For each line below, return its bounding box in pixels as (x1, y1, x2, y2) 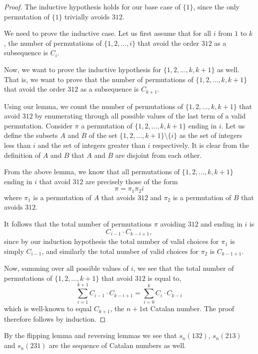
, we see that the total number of (133, 263, 234, 273)
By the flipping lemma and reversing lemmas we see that (4, 330, 177, 341)
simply (4, 245, 24, 256)
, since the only (193, 1, 240, 11)
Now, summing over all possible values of (4, 263, 129, 273)
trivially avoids (64, 11, 110, 21)
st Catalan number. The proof (142, 303, 235, 314)
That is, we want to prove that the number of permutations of (4, 74, 193, 84)
